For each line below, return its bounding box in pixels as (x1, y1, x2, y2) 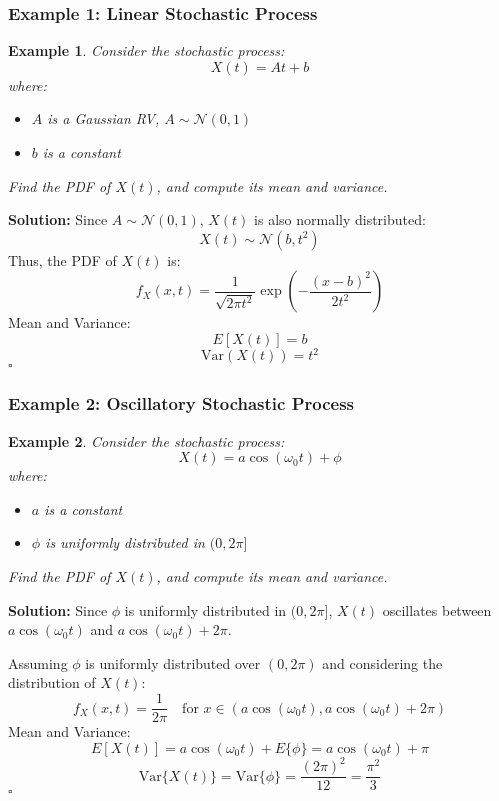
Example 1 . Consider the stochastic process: (8, 40, 285, 61)
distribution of (8, 672, 96, 693)
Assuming (8, 652, 68, 673)
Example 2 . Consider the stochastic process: (8, 430, 285, 451)
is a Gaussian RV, (47, 108, 160, 129)
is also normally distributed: (254, 209, 426, 230)
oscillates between (382, 599, 492, 620)
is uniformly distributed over (85, 652, 261, 673)
